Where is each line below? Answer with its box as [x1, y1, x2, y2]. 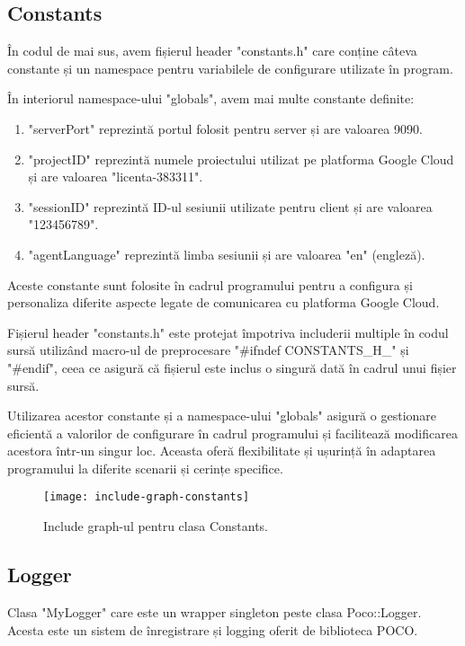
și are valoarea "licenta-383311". [28, 167, 203, 186]
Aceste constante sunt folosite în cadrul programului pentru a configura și [7, 275, 413, 294]
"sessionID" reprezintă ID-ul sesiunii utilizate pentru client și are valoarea [28, 197, 433, 216]
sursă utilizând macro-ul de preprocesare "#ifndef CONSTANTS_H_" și [7, 341, 409, 359]
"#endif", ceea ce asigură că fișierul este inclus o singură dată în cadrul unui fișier [7, 358, 457, 376]
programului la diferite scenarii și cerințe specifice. [7, 458, 283, 477]
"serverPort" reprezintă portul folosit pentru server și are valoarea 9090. [28, 119, 423, 137]
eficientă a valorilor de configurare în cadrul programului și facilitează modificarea [7, 423, 458, 442]
